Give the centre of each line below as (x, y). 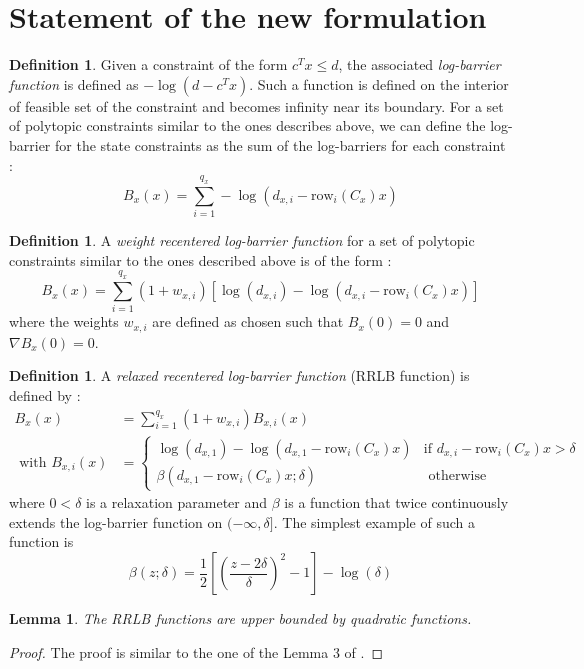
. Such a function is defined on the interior (379, 83)
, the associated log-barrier (419, 64)
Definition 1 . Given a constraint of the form (148, 64)
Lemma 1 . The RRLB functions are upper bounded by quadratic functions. (240, 618)
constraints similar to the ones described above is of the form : (200, 259)
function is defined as (74, 83)
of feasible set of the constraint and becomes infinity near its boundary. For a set (256, 105)
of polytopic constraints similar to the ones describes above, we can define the (247, 125)
